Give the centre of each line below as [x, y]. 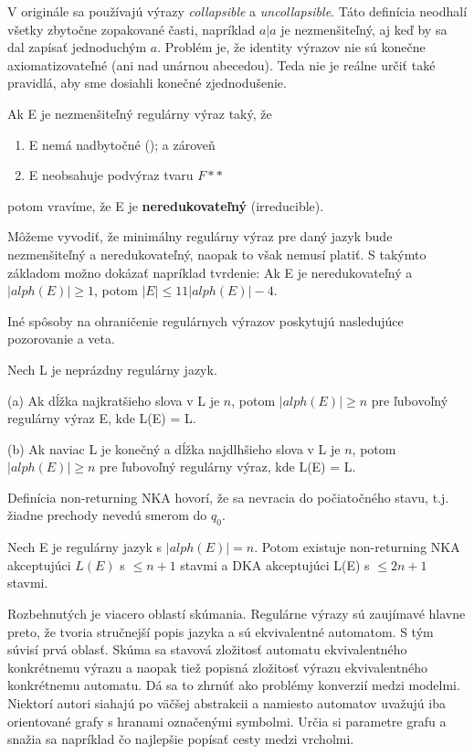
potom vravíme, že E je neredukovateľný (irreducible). [166, 205]
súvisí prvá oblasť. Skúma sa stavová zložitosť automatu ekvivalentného [207, 649]
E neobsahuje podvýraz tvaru [111, 175]
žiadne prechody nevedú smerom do [107, 515]
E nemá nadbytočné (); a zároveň [122, 144]
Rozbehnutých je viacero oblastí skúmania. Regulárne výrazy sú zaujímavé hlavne [237, 614]
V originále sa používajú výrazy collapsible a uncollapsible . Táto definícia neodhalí [237, 11]
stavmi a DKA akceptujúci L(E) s [275, 564]
